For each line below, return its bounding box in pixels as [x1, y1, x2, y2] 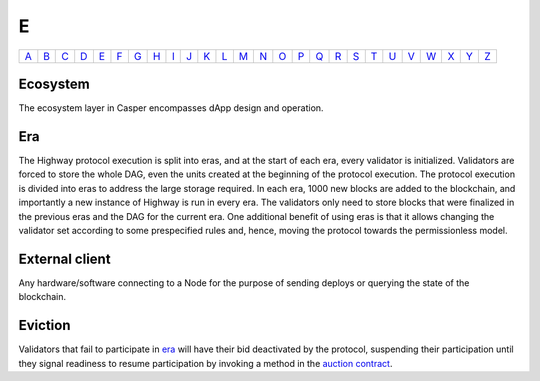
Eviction [18, 317, 71, 334]
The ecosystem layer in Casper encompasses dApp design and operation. [18, 102, 324, 114]
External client [18, 250, 111, 267]
